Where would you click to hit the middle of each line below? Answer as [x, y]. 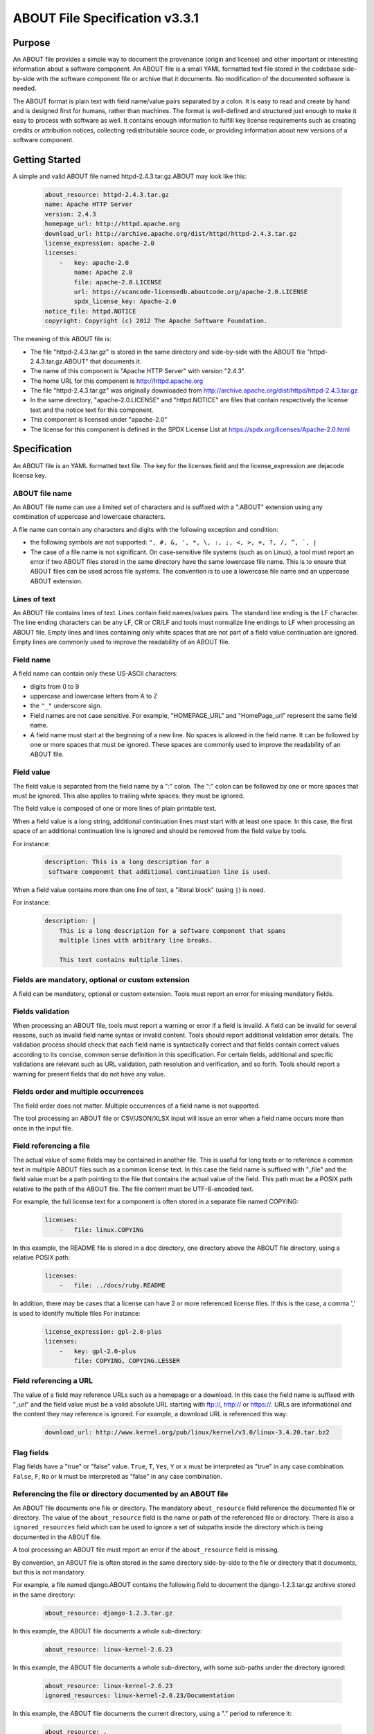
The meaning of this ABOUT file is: [62, 339]
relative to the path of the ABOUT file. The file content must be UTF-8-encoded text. [133, 1189]
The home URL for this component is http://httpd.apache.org [117, 381]
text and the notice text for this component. [92, 410]
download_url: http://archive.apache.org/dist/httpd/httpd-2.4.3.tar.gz [171, 233]
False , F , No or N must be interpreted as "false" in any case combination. [118, 1476]
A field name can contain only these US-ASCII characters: [95, 673]
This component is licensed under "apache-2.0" [99, 420]
